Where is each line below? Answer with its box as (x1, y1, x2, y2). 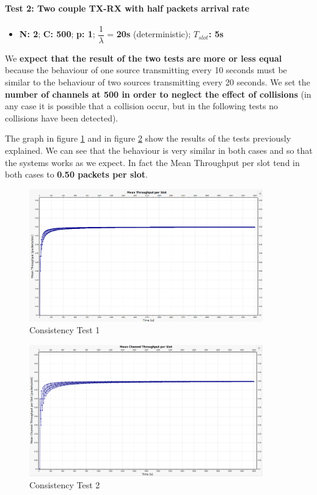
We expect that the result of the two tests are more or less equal (5, 51, 282, 64)
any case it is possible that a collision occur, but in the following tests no (5, 99, 279, 112)
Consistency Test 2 (29, 478, 100, 491)
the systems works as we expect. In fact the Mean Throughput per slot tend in (5, 156, 300, 168)
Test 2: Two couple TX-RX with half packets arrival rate (5, 1, 250, 14)
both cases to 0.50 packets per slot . (5, 168, 148, 181)
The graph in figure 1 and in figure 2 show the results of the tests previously (5, 132, 291, 145)
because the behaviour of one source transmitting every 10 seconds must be (5, 63, 287, 76)
